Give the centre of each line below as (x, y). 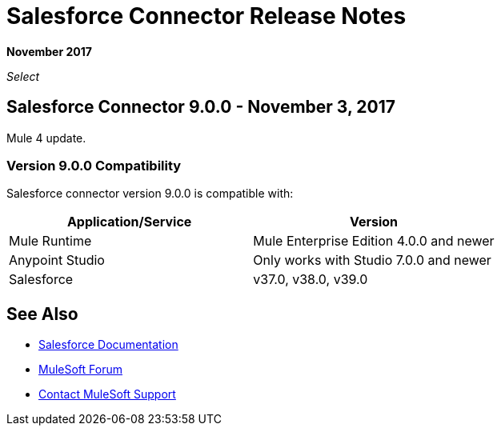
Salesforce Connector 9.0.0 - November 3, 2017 (201, 107)
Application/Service (129, 222)
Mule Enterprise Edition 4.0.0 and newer (374, 241)
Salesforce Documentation (108, 345)
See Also (42, 314)
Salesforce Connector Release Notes (206, 16)
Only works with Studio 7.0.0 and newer (372, 260)
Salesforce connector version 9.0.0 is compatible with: (150, 194)
